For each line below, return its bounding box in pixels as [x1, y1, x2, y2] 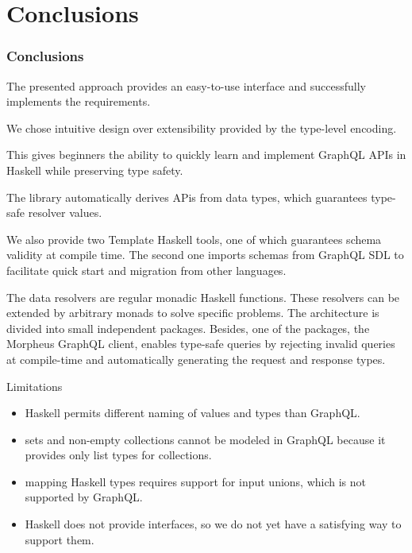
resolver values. [28, 204, 102, 221]
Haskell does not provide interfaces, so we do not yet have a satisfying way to [25, 516, 402, 532]
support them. [25, 531, 94, 547]
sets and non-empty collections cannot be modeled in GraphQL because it [25, 431, 386, 447]
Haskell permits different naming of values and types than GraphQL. [25, 404, 360, 421]
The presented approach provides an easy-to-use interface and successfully [6, 77, 366, 94]
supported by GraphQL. [25, 489, 143, 505]
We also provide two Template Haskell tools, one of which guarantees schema [6, 230, 382, 247]
